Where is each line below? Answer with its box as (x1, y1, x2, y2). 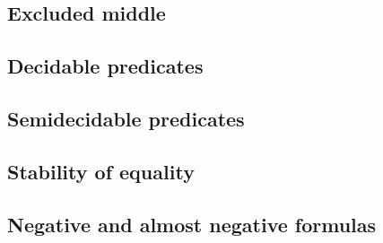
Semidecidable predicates (7, 104, 245, 132)
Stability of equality (7, 157, 195, 185)
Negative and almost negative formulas (7, 210, 377, 238)
